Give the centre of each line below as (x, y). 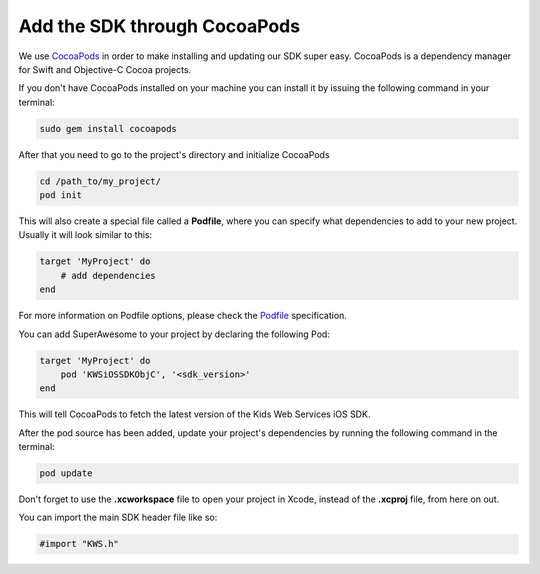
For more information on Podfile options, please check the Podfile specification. (182, 316)
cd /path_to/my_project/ (100, 181)
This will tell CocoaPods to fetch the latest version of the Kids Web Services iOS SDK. (194, 414)
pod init (61, 195)
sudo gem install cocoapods (108, 128)
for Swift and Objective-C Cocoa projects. (105, 69)
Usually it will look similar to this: (85, 235)
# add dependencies (108, 275)
